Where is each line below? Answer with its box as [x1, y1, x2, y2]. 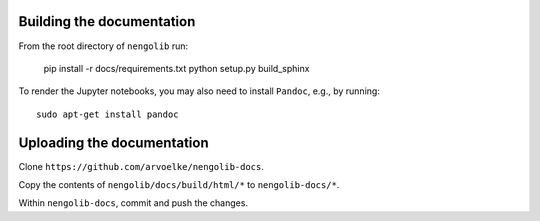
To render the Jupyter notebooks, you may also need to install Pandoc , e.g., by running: [18, 85, 380, 97]
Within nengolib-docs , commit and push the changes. [18, 197, 249, 209]
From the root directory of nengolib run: [18, 40, 189, 52]
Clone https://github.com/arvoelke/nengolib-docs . [18, 160, 265, 172]
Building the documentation [18, 13, 196, 30]
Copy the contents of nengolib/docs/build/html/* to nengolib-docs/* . [18, 178, 340, 190]
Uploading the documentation [18, 134, 209, 151]
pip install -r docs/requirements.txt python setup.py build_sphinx [43, 62, 310, 74]
